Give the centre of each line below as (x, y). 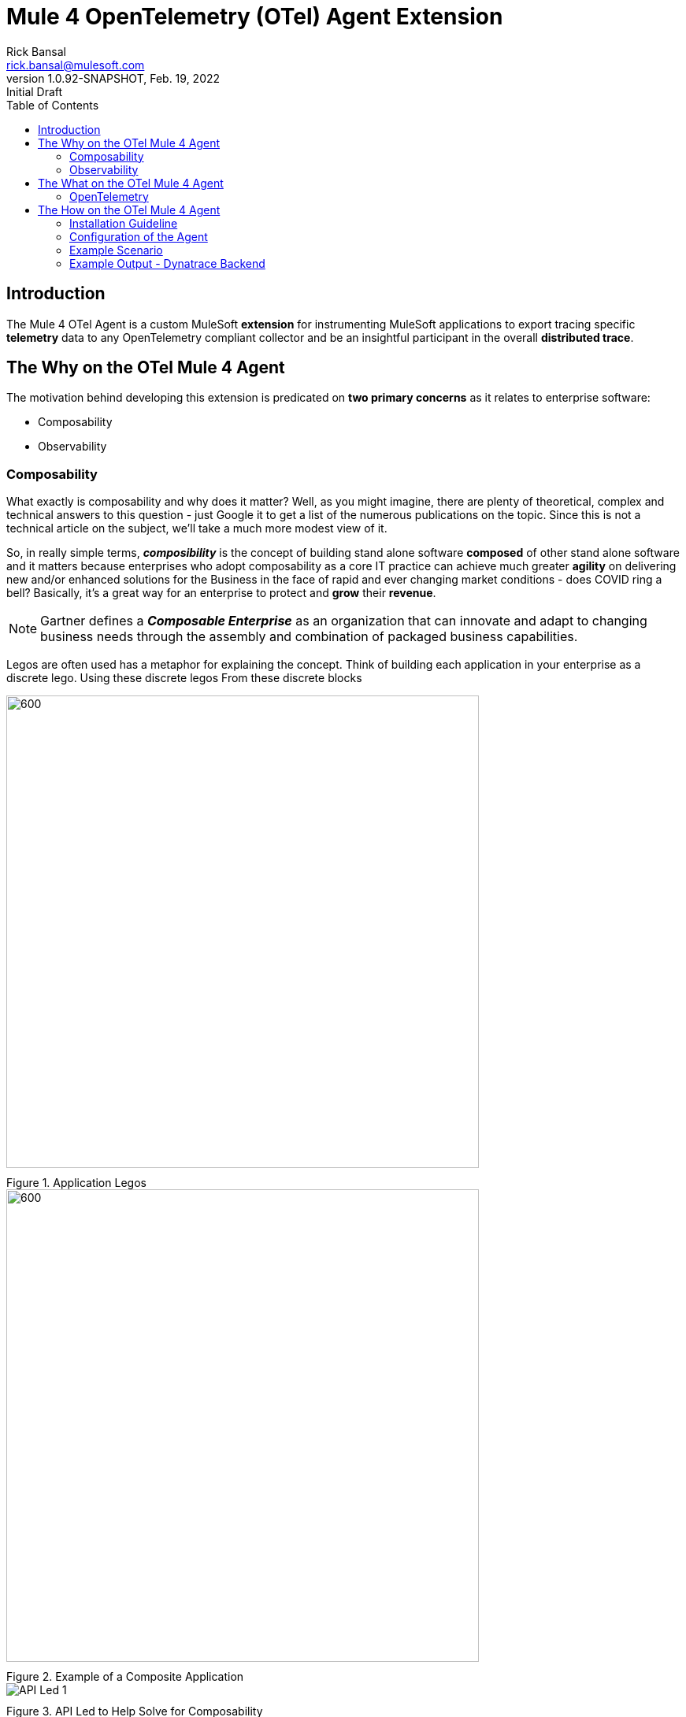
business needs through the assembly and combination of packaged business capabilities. (309, 637)
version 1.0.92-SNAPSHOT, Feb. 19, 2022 (113, 78)
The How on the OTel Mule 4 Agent (129, 210)
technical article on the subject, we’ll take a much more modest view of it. (197, 528)
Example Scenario (116, 250)
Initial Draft (35, 91)
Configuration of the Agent (139, 236)
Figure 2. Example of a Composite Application (125, 1677)
